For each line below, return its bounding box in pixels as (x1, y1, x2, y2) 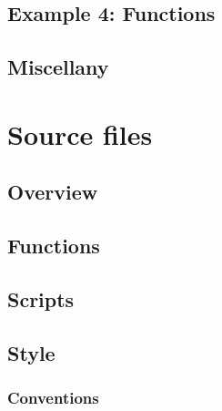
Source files (7, 115, 153, 152)
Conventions (7, 385, 99, 408)
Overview (7, 178, 98, 206)
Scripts (7, 284, 75, 313)
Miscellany (7, 53, 109, 81)
